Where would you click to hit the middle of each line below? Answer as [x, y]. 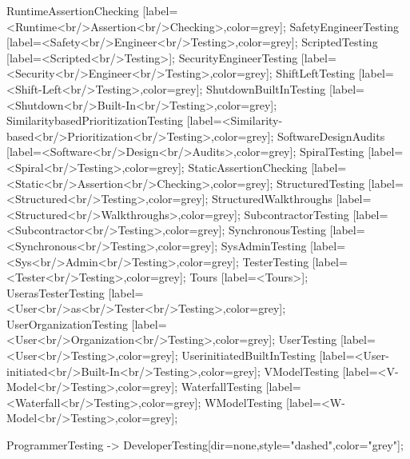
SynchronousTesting [277, 230]
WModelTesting [244, 402]
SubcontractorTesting [297, 214]
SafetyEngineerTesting [344, 26]
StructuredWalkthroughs [272, 199]
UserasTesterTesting [56, 292]
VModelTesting [301, 371]
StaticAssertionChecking [248, 167]
